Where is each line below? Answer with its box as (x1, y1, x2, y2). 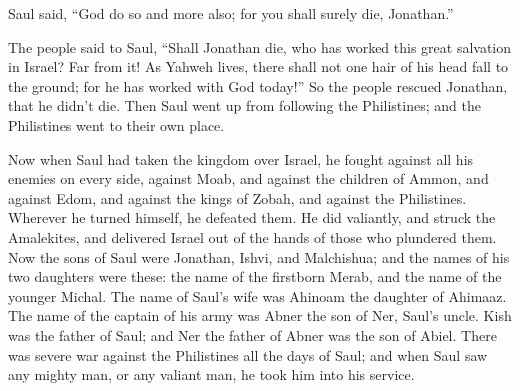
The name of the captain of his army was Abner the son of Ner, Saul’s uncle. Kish (8, 305, 512, 326)
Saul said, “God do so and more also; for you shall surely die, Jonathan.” (8, 3, 454, 23)
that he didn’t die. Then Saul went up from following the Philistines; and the (8, 95, 481, 116)
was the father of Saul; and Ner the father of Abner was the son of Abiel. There (8, 324, 497, 345)
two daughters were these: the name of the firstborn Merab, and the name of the (8, 266, 502, 287)
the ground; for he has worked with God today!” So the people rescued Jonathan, (8, 75, 508, 96)
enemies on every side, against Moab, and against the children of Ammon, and (8, 168, 489, 189)
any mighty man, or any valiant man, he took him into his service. (8, 364, 415, 385)
